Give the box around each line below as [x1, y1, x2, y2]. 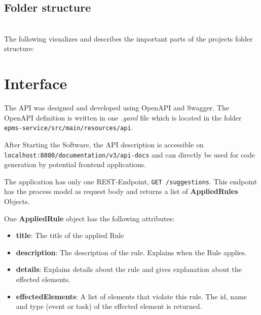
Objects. [4, 196, 30, 207]
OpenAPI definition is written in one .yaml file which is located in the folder [4, 112, 242, 123]
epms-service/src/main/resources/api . [4, 122, 133, 133]
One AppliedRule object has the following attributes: [4, 213, 175, 223]
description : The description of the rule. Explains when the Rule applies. [16, 247, 247, 257]
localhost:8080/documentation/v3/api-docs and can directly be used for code [4, 149, 255, 160]
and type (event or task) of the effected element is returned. [16, 301, 202, 311]
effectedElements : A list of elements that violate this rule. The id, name [16, 291, 247, 301]
